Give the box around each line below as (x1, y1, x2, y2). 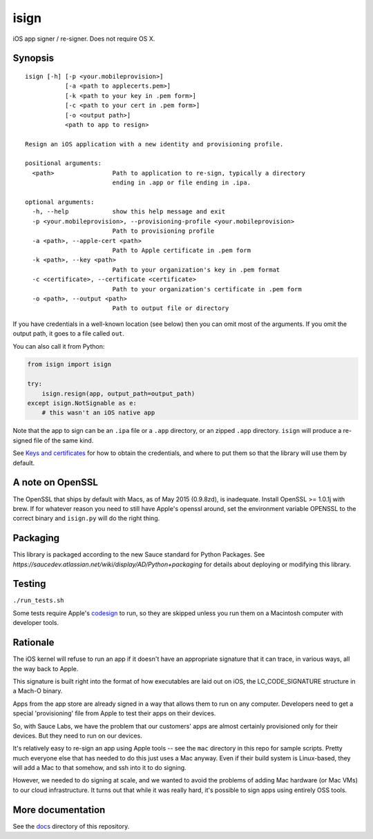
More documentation (12, 804, 106, 816)
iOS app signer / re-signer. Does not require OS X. (12, 35, 155, 43)
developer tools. (12, 619, 59, 627)
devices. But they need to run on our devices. (12, 731, 143, 740)
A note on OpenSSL (12, 476, 98, 488)
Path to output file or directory (112, 305, 229, 312)
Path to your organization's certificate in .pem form (112, 285, 302, 293)
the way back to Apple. (12, 664, 79, 673)
